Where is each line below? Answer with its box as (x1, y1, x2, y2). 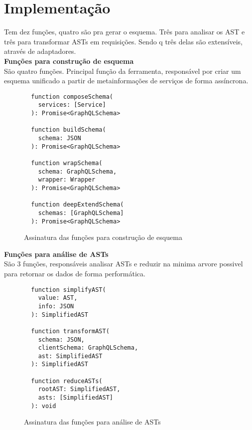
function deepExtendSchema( (31, 201, 124, 209)
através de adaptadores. (4, 46, 76, 56)
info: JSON (38, 302, 74, 310)
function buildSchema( (31, 126, 106, 134)
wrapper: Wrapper (38, 176, 96, 184)
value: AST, (38, 294, 78, 302)
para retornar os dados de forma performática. (4, 268, 145, 278)
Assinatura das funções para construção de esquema (24, 232, 182, 242)
